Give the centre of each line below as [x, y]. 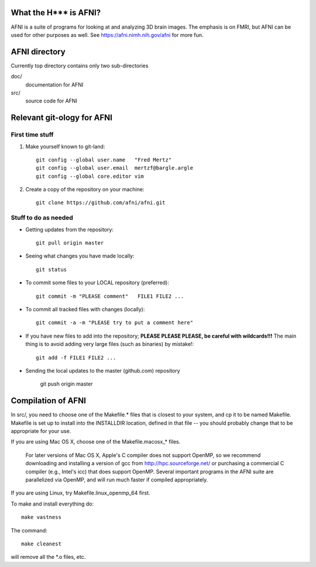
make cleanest [41, 544]
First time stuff [32, 135]
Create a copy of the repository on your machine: [85, 190]
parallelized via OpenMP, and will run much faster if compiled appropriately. [117, 479]
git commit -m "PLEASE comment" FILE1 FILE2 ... [110, 296]
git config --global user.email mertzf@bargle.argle [114, 168]
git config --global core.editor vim [90, 176]
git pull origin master [70, 243]
